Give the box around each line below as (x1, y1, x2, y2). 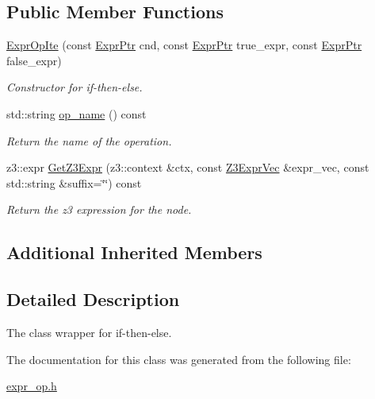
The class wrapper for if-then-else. (6, 323, 172, 340)
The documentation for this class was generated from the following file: (6, 351, 351, 367)
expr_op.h (6, 378, 57, 394)
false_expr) (6, 52, 62, 68)
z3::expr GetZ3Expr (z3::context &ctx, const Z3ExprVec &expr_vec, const (6, 159, 369, 176)
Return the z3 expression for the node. (6, 201, 192, 218)
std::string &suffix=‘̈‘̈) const (6, 174, 142, 191)
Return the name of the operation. (6, 132, 172, 149)
